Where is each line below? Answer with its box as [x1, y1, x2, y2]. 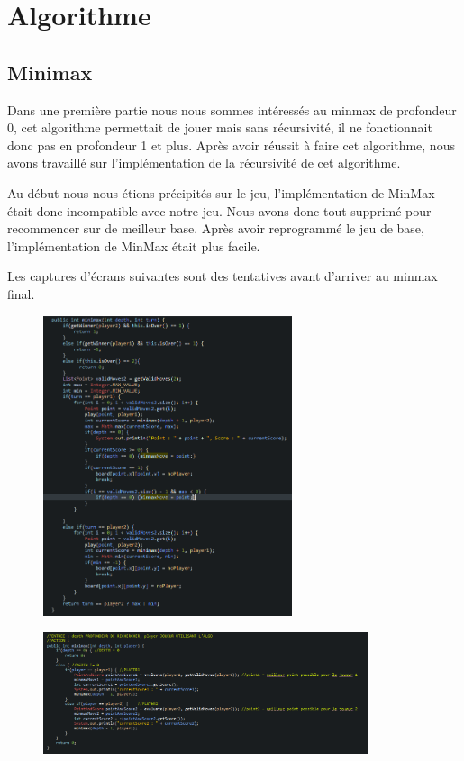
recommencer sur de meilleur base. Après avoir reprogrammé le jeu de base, [7, 219, 424, 238]
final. [7, 284, 35, 303]
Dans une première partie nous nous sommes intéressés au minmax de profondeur [7, 100, 457, 119]
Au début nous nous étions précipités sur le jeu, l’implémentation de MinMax [7, 183, 435, 202]
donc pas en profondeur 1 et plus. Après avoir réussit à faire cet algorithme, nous [7, 135, 455, 154]
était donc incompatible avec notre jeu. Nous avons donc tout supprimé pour [7, 201, 432, 220]
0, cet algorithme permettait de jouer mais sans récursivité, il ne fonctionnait [7, 118, 432, 137]
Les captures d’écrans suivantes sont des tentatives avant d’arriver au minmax [7, 267, 438, 285]
